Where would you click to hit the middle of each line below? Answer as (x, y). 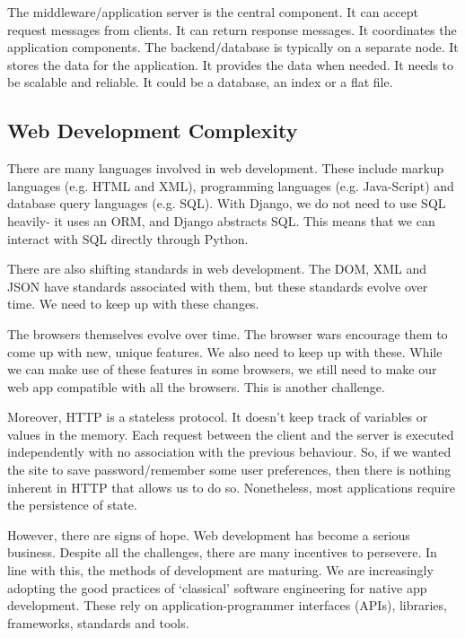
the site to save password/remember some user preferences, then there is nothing (229, 470)
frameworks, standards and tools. (98, 622)
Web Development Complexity (153, 131)
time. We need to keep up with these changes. (133, 304)
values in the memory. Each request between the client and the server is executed (231, 434)
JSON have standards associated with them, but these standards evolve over (218, 286)
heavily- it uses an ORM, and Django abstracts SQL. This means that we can (221, 220)
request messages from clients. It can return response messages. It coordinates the (232, 29)
